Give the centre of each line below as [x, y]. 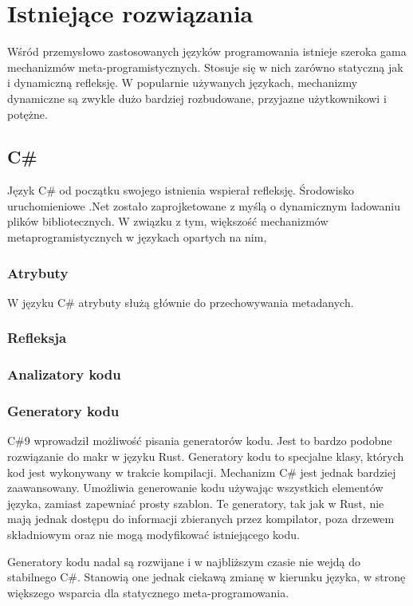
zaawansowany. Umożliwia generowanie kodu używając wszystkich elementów [195, 488]
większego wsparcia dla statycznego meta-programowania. [148, 592]
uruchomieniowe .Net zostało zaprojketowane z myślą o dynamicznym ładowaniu [204, 205]
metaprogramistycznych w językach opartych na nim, [137, 237]
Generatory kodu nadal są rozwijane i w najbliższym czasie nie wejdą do [184, 561]
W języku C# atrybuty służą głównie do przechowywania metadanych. [181, 302]
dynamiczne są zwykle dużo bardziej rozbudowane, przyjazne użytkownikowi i [197, 98]
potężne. [28, 114]
